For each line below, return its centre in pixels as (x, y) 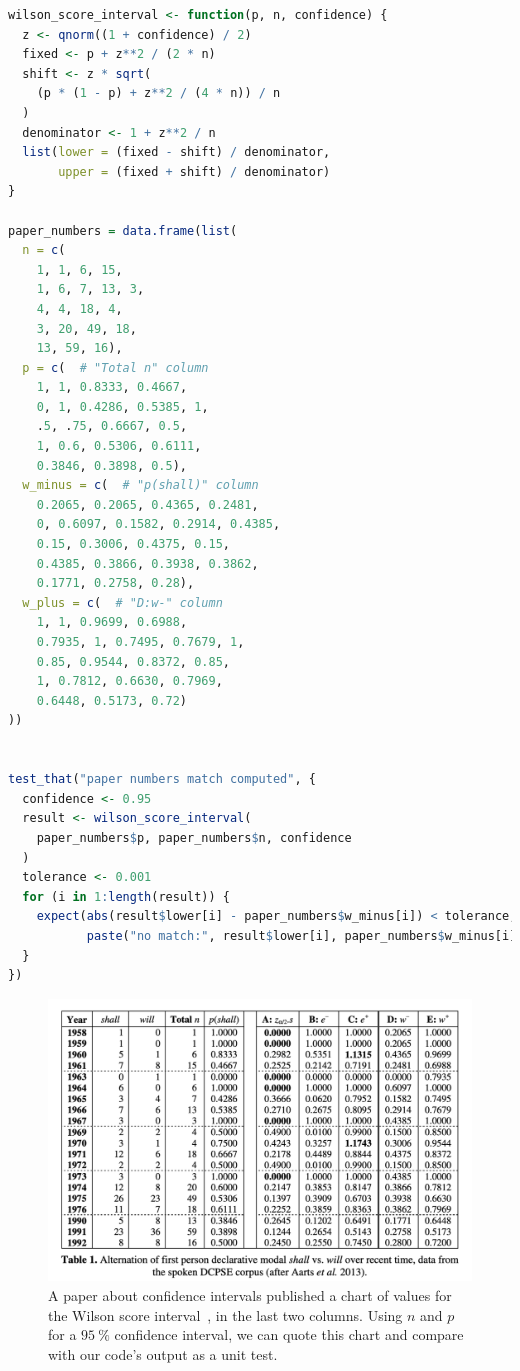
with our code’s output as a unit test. (163, 1353)
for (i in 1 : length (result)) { (126, 896)
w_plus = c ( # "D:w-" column (122, 602)
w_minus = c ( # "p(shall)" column (140, 485)
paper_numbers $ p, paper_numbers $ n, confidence (194, 837)
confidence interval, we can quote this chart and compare (289, 1334)
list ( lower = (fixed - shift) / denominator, (176, 152)
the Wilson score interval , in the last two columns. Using (225, 1314)
